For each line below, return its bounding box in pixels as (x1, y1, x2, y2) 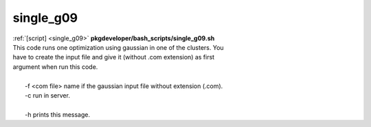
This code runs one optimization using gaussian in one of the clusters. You (12, 43, 224, 51)
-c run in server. (25, 91, 70, 99)
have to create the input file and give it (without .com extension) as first (12, 53, 215, 61)
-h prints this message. (25, 110, 91, 119)
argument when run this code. (12, 62, 98, 71)
